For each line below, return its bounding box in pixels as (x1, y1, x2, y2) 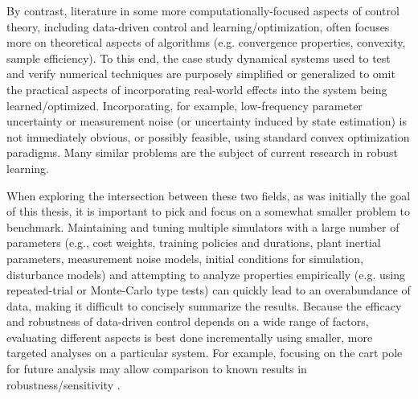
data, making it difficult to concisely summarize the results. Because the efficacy (6, 297, 402, 314)
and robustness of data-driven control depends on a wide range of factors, (6, 313, 369, 330)
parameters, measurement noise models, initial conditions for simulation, (6, 249, 363, 266)
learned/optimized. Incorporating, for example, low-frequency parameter (6, 97, 363, 113)
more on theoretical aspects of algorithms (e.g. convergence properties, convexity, (6, 34, 406, 51)
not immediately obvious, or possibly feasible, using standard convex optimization (6, 128, 410, 145)
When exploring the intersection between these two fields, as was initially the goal (6, 187, 411, 204)
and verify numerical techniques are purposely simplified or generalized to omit (6, 65, 395, 82)
